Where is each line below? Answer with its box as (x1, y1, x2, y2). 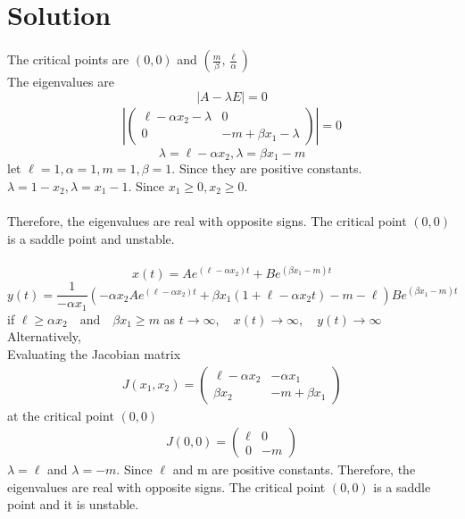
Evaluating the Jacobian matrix (7, 344, 181, 363)
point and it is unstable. (7, 495, 139, 514)
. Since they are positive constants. (171, 159, 362, 178)
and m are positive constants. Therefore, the (172, 460, 416, 479)
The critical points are (7, 50, 129, 69)
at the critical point (7, 406, 114, 424)
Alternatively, (7, 327, 81, 346)
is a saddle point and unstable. (7, 229, 175, 247)
